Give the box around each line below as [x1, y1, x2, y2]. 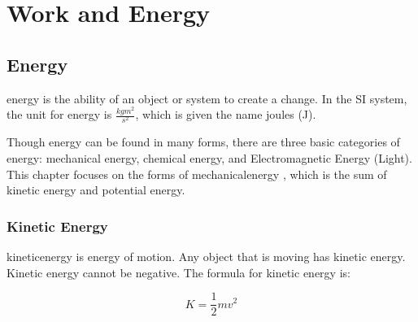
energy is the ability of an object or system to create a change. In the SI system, [7, 89, 407, 107]
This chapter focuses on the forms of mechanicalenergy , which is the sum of [7, 165, 387, 182]
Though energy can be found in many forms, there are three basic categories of [7, 133, 400, 150]
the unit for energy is [7, 106, 112, 123]
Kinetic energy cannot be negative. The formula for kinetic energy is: [7, 263, 351, 281]
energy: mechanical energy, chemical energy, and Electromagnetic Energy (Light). [7, 149, 412, 166]
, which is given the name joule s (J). [135, 106, 316, 123]
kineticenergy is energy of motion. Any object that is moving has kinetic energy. [7, 247, 406, 264]
